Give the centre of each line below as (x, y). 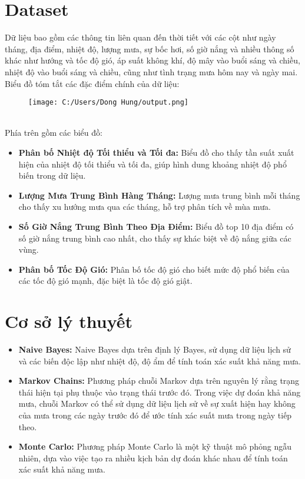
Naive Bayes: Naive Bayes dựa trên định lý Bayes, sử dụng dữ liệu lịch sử (155, 349)
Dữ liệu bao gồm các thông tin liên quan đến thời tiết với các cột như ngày (140, 37)
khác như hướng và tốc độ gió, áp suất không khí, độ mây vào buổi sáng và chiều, (152, 60)
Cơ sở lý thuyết (69, 321)
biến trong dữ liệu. (52, 175)
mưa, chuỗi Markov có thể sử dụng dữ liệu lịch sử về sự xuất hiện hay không (157, 403)
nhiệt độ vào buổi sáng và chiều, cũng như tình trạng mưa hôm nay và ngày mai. (151, 71)
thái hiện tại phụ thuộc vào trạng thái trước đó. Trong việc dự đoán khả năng (160, 392)
